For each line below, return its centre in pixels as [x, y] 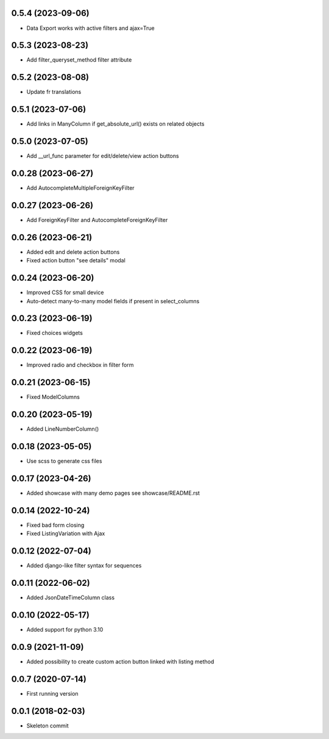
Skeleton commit [48, 726]
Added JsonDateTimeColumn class [71, 597]
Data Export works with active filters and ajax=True [90, 28]
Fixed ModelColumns [53, 397]
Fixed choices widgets [55, 333]
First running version [52, 693]
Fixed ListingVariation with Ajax [66, 533]
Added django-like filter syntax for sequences [84, 566]
